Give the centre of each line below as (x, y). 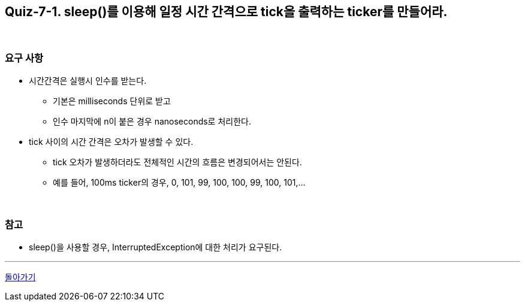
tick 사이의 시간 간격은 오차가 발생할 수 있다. (111, 142)
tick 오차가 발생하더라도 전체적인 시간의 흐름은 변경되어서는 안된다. (177, 162)
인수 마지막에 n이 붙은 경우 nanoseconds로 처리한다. (152, 122)
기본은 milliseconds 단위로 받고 (112, 101)
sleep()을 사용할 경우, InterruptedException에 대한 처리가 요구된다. (156, 247)
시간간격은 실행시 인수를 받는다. (88, 81)
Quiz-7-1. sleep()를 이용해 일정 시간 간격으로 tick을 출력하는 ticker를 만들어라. (226, 12)
